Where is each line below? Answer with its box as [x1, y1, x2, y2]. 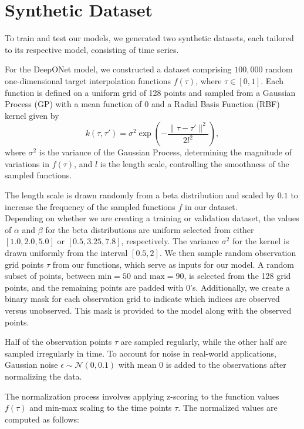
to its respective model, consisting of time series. [5, 43, 179, 55]
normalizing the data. [5, 370, 82, 382]
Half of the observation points [5, 335, 112, 348]
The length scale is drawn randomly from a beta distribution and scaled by [5, 189, 275, 201]
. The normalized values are [178, 401, 278, 414]
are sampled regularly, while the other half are [120, 335, 287, 348]
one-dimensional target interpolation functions [5, 74, 171, 87]
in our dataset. [185, 200, 238, 212]
